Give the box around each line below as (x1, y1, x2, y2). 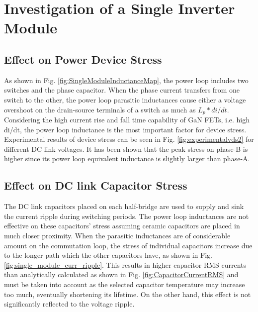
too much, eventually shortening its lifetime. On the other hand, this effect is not (4, 289, 251, 299)
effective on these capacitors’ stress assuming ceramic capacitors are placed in (4, 220, 240, 231)
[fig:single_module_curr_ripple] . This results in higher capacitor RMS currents (4, 259, 247, 270)
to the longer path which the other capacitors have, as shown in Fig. (4, 250, 212, 260)
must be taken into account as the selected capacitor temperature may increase (4, 279, 245, 289)
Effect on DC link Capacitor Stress (4, 178, 187, 193)
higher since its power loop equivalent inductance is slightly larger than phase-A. (4, 153, 250, 164)
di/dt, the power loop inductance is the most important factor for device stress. (4, 124, 247, 134)
